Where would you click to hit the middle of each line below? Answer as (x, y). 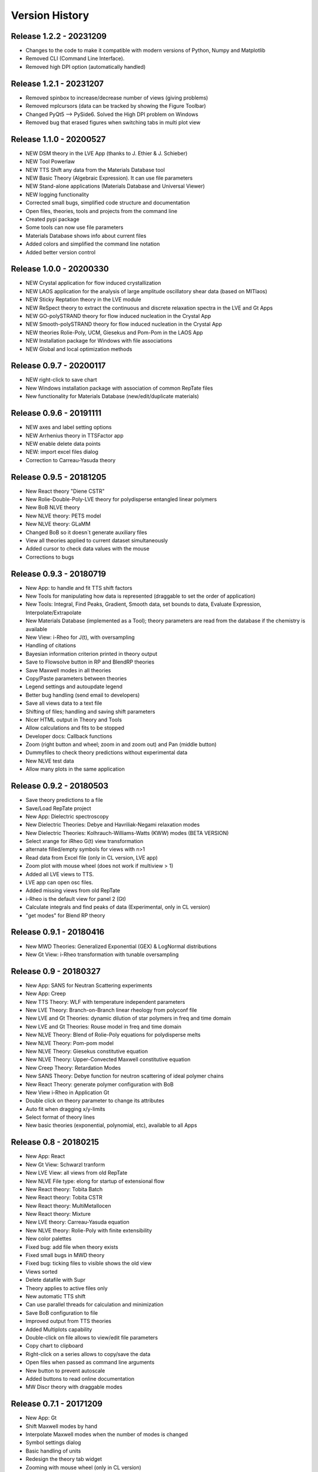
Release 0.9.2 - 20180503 (60, 786)
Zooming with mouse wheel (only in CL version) (83, 1467)
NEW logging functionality (57, 194)
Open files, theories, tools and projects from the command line (102, 211)
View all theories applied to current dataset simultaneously (97, 540)
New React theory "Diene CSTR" (65, 491)
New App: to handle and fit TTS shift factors (79, 588)
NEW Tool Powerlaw (50, 161)
